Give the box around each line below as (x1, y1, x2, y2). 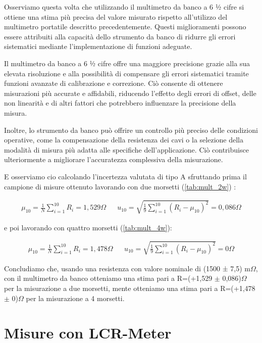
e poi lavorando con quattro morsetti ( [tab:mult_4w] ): (4, 222, 172, 232)
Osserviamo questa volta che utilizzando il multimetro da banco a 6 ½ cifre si (4, 2, 244, 12)
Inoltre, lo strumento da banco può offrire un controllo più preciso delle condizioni (4, 124, 258, 135)
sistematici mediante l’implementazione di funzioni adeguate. (4, 41, 192, 52)
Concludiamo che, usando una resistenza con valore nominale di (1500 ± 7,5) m (4, 263, 250, 273)
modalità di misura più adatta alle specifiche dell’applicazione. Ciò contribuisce (4, 144, 249, 155)
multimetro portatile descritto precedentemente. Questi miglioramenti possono (4, 21, 246, 32)
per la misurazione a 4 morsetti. (26, 292, 125, 303)
